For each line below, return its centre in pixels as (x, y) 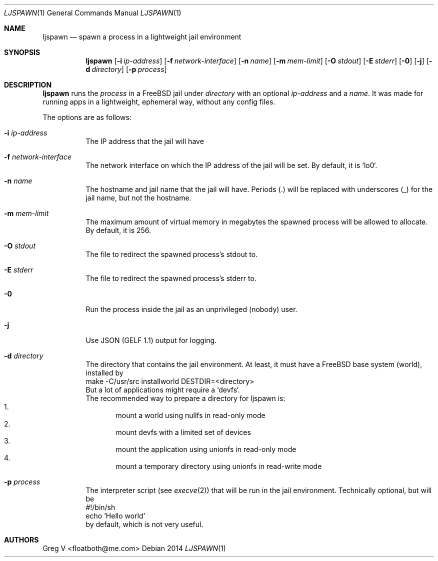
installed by (104, 373)
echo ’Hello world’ (115, 516)
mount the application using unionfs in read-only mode (206, 449)
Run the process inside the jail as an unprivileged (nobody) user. (191, 309)
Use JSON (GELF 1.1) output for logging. (151, 340)
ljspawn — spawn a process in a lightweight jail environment (142, 37)
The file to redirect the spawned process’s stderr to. (171, 278)
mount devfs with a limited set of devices (183, 432)
